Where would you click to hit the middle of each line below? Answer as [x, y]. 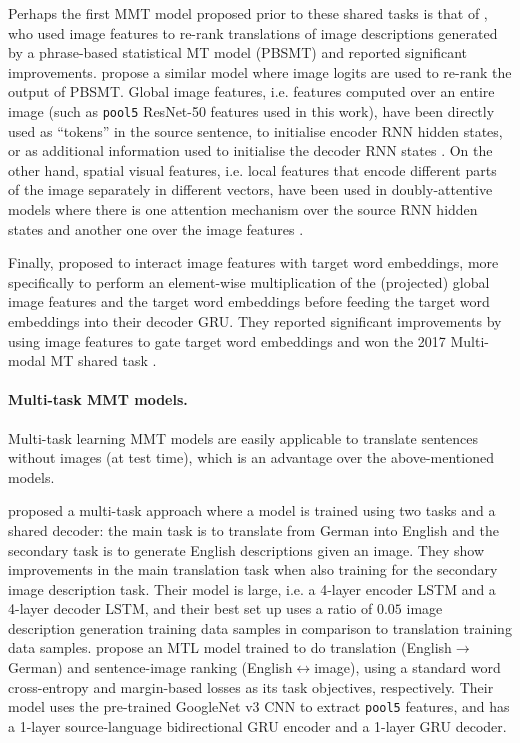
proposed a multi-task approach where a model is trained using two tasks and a [252, 510]
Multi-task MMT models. [98, 399]
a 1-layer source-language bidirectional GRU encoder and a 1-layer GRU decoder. [257, 725]
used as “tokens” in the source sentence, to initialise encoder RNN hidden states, [255, 130]
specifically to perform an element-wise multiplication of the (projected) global [249, 281]
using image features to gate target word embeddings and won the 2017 [227, 340]
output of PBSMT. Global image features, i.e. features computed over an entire [251, 91]
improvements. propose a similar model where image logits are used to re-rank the [260, 71]
